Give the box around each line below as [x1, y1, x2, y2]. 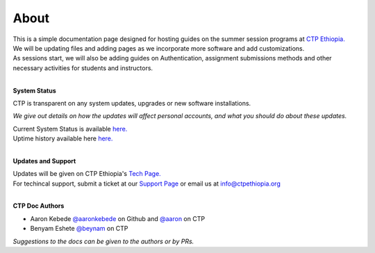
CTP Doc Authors [12, 202, 65, 210]
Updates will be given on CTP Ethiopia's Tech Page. [12, 170, 161, 178]
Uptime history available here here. [12, 134, 113, 142]
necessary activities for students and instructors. [12, 63, 153, 72]
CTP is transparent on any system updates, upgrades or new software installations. [12, 99, 251, 107]
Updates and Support [12, 156, 76, 165]
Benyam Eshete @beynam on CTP [30, 225, 128, 233]
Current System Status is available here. [12, 124, 128, 133]
